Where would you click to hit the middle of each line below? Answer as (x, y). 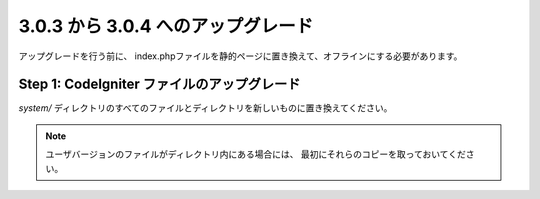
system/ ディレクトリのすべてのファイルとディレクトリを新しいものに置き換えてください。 (205, 108)
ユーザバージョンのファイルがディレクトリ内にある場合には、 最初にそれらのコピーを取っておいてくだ (256, 154)
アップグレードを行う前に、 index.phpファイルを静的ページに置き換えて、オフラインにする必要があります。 (240, 56)
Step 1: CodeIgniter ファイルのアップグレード (159, 84)
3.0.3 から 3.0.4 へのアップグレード (166, 26)
